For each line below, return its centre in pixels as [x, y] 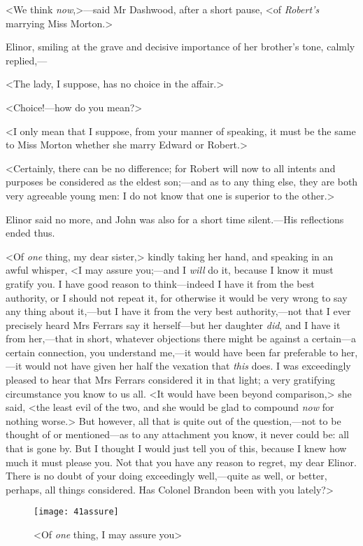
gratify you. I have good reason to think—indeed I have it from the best [160, 283]
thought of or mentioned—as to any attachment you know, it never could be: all [177, 434]
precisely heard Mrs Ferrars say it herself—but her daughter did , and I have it [173, 324]
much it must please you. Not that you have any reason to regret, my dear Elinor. [181, 462]
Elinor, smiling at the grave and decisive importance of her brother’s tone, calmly [180, 47]
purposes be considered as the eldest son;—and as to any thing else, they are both [182, 182]
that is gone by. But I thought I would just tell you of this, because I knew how [176, 448]
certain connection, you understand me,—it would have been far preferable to [172, 352]
